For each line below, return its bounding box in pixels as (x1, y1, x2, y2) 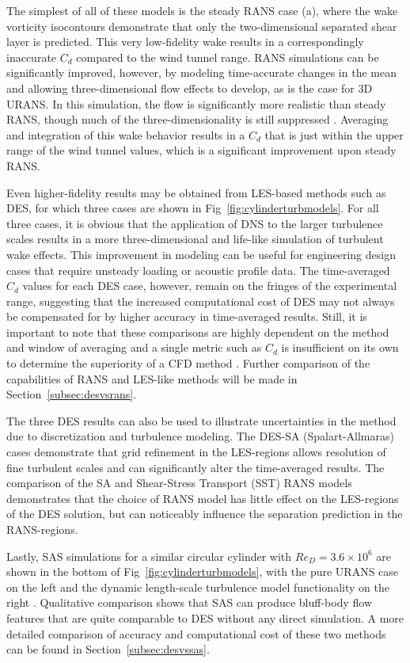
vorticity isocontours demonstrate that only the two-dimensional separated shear (6, 17, 397, 34)
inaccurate (6, 48, 57, 65)
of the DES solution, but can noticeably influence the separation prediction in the (6, 505, 403, 522)
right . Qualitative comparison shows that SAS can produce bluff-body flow (6, 594, 373, 611)
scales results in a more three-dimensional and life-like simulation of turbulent (6, 231, 384, 247)
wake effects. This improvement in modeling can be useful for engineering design (6, 246, 396, 262)
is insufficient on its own (281, 339, 399, 356)
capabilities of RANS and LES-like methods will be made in (6, 370, 298, 387)
